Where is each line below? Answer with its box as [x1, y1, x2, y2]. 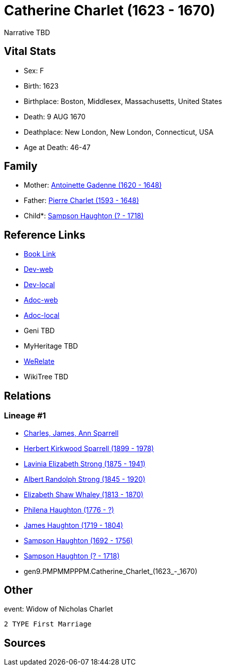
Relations [4, 389, 51, 402]
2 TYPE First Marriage [4, 620, 92, 628]
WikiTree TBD [24, 372, 69, 381]
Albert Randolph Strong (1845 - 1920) [24, 474, 145, 483]
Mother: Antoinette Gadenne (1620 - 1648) [24, 181, 162, 190]
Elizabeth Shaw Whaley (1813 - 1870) [24, 490, 143, 499]
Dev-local [24, 280, 55, 289]
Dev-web [24, 265, 53, 274]
